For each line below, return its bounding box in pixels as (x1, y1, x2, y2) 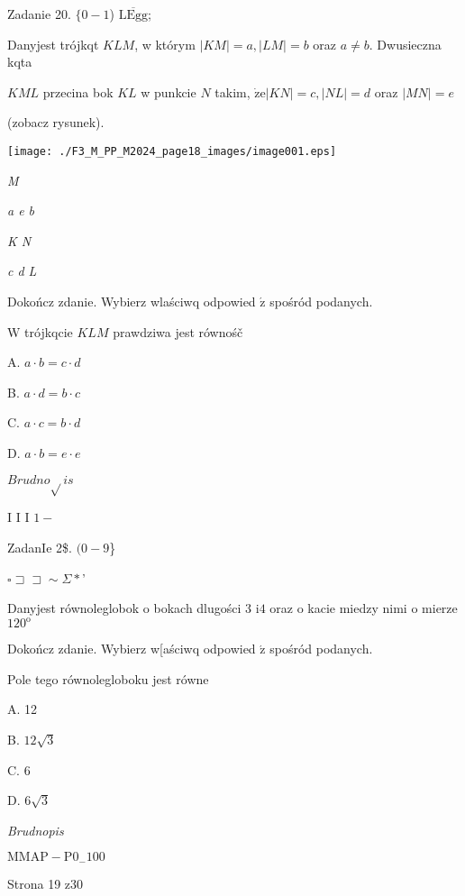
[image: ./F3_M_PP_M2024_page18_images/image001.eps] (7, 144, 337, 158)
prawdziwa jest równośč (113, 322, 243, 341)
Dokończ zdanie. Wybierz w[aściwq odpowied (7, 639, 256, 658)
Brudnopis (7, 820, 64, 839)
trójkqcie (24, 322, 73, 341)
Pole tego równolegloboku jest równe (7, 669, 209, 688)
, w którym (134, 34, 196, 53)
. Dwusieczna (369, 34, 442, 53)
